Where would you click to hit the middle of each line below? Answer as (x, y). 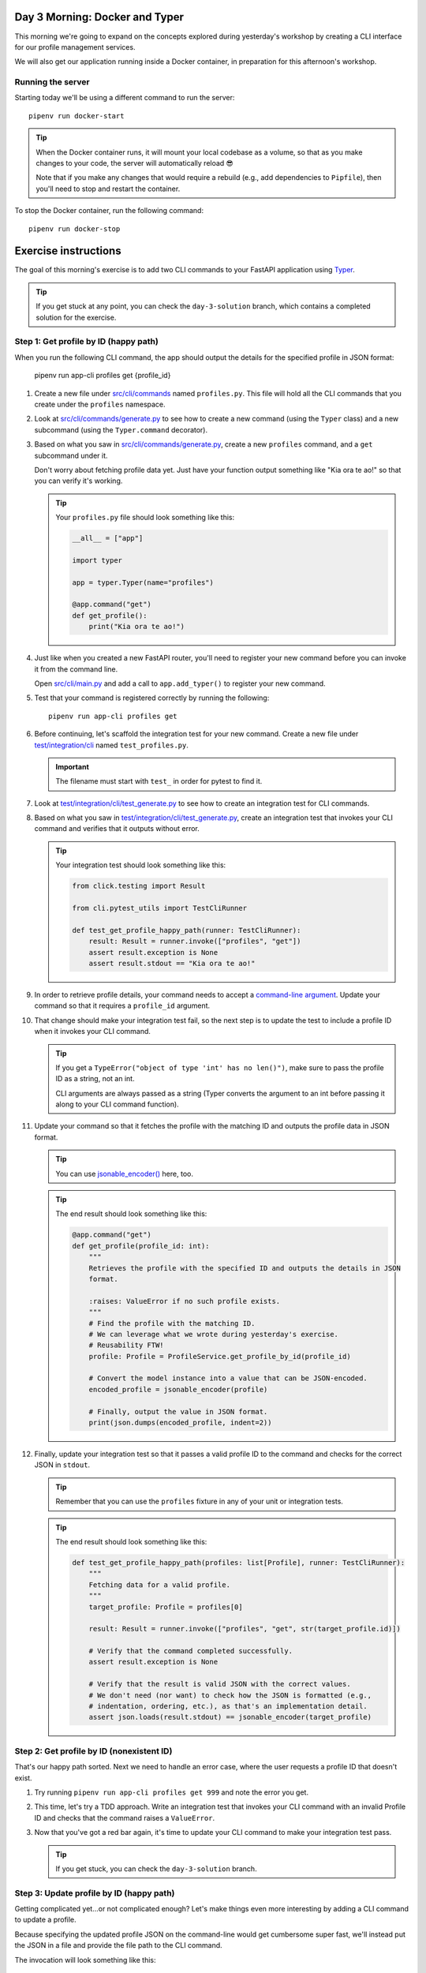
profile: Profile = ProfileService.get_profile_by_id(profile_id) (220, 1356)
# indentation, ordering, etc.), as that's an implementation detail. (228, 1706)
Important (73, 766)
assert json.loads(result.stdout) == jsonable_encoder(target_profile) (230, 1717)
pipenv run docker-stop (75, 228)
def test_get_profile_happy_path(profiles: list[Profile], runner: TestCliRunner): (239, 1562)
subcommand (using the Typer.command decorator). (121, 429)
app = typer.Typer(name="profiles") (143, 582)
